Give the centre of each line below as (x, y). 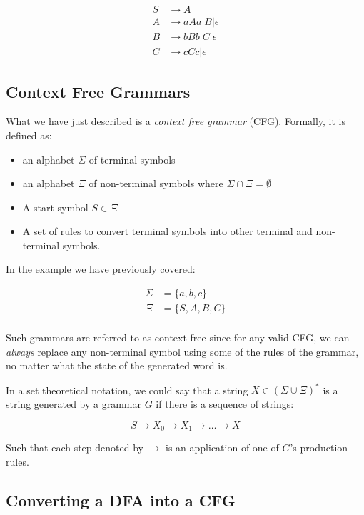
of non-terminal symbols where (156, 183)
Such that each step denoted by (75, 447)
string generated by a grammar (74, 404)
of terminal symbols (132, 159)
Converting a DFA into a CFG (121, 500)
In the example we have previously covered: (101, 269)
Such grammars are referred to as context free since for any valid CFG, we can (178, 337)
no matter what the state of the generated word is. (117, 365)
